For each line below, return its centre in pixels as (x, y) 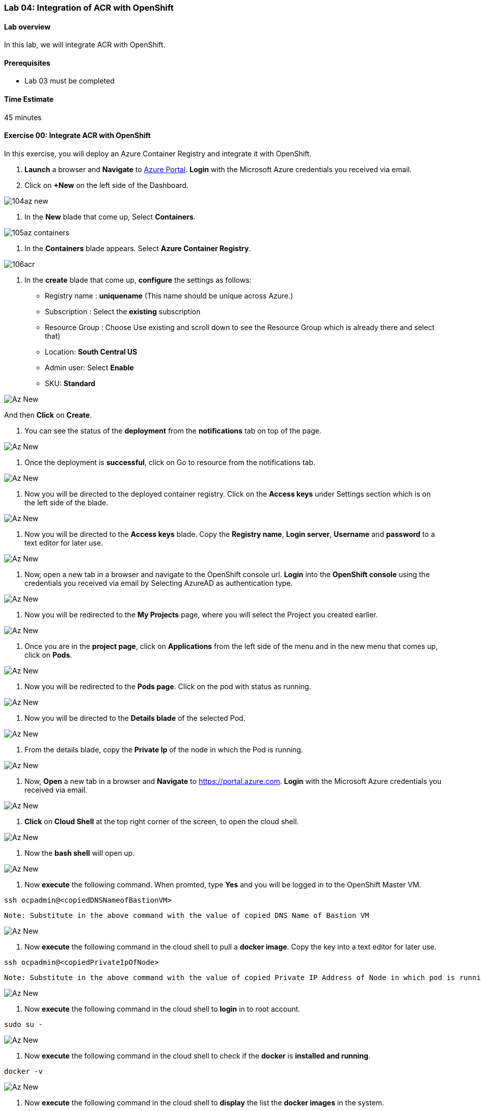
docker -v (23, 1071)
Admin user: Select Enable (89, 367)
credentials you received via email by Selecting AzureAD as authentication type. (159, 583)
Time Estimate (29, 99)
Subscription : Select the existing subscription (123, 311)
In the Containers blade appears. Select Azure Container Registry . (138, 248)
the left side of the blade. (66, 502)
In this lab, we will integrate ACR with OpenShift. (85, 45)
